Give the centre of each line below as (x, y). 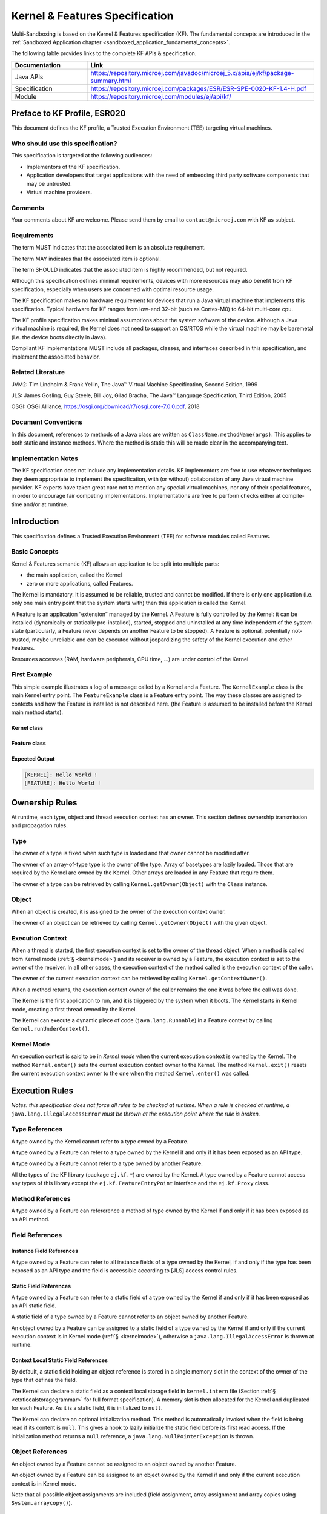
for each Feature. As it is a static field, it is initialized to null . (87, 1408)
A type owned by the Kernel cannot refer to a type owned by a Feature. (100, 1141)
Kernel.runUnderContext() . (51, 1029)
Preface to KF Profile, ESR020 (69, 114)
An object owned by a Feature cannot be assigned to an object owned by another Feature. (124, 1464)
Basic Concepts (35, 552)
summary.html (111, 81)
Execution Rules (42, 1091)
